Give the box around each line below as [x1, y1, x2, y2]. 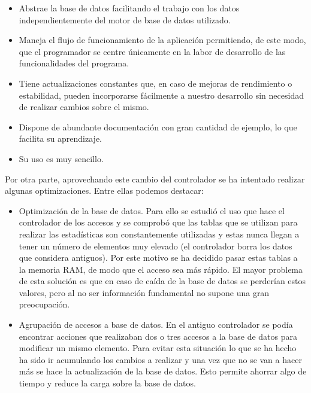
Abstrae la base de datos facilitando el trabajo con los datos [19, 2, 240, 14]
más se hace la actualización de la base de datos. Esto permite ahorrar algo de [19, 365, 307, 377]
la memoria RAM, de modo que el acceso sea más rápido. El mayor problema [19, 263, 303, 275]
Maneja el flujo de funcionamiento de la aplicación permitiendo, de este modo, [19, 33, 306, 46]
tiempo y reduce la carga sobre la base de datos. [19, 377, 196, 389]
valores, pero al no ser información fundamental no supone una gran [19, 286, 270, 298]
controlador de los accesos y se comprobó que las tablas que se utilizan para [19, 216, 298, 229]
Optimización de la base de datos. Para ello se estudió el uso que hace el [19, 204, 285, 217]
